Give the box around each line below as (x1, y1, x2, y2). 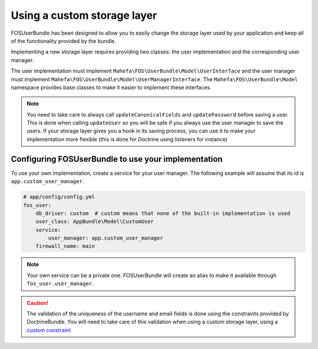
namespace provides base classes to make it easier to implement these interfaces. (11, 84, 212, 91)
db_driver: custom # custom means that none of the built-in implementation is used (35, 210, 291, 217)
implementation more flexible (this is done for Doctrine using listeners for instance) (26, 135, 228, 142)
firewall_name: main (35, 243, 95, 250)
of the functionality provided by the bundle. (11, 37, 116, 44)
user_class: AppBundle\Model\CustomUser (35, 218, 154, 225)
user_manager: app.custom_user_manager (48, 235, 163, 241)
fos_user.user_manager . (26, 280, 94, 287)
